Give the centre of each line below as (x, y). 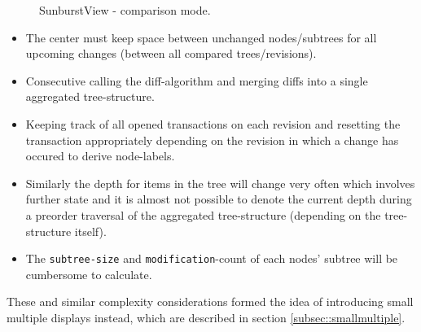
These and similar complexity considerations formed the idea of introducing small (210, 301)
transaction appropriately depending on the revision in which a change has (212, 140)
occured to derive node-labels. (100, 156)
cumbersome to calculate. (89, 274)
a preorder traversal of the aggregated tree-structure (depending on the (203, 214)
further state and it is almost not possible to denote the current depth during (219, 199)
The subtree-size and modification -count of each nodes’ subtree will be (212, 258)
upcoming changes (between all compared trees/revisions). (171, 53)
